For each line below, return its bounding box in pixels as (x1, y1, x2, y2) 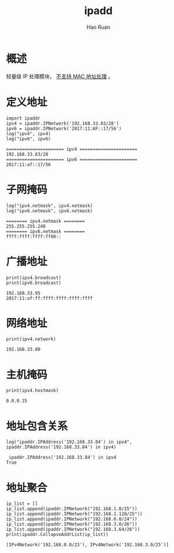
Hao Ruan (86, 24, 111, 31)
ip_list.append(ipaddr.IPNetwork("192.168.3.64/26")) (6, 527, 141, 532)
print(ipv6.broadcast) (6, 280, 62, 286)
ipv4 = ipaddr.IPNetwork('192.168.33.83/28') (6, 120, 119, 126)
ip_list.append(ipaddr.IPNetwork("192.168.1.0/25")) (6, 506, 138, 512)
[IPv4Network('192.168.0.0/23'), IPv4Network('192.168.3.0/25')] (6, 542, 169, 548)
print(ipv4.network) (6, 336, 57, 342)
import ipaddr (6, 115, 41, 121)
